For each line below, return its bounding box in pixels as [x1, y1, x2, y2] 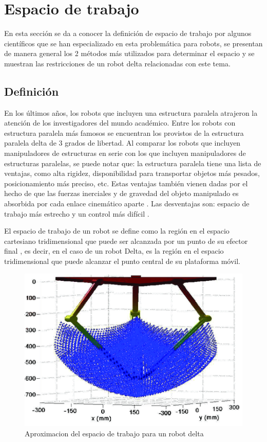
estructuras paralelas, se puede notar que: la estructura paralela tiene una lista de [4, 157, 261, 168]
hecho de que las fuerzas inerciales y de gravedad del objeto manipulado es [4, 188, 239, 199]
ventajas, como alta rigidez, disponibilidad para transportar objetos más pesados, [4, 168, 260, 179]
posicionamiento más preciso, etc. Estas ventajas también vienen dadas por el [4, 178, 248, 188]
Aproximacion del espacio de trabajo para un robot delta [25, 428, 204, 438]
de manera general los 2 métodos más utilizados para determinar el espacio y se [4, 48, 255, 59]
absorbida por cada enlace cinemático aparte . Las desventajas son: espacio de [4, 198, 250, 209]
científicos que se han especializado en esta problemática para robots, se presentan [4, 38, 263, 48]
